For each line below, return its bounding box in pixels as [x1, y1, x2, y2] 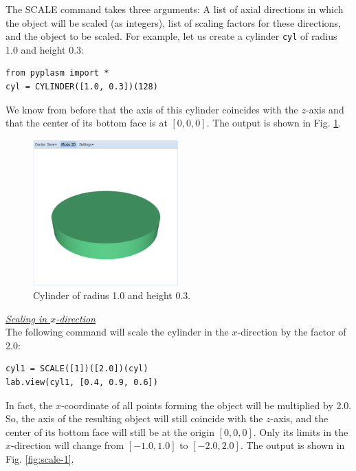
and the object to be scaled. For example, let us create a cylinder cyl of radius [5, 29, 337, 43]
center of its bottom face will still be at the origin [5, 424, 214, 439]
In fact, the [5, 397, 53, 412]
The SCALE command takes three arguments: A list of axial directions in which [5, 2, 344, 16]
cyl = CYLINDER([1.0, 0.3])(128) [5, 82, 158, 92]
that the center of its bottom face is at [5, 116, 168, 130]
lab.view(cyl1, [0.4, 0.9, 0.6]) [5, 377, 158, 388]
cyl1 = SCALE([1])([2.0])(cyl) [5, 364, 148, 374]
